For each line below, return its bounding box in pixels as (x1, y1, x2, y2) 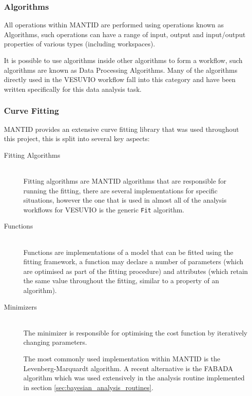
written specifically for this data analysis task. (4, 83, 142, 94)
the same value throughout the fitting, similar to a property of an (23, 275, 219, 286)
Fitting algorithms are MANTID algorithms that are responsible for (23, 175, 227, 186)
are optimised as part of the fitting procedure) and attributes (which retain (23, 266, 248, 276)
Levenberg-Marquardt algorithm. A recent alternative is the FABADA (23, 363, 233, 373)
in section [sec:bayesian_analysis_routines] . (23, 382, 154, 392)
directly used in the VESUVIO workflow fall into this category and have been (4, 74, 236, 84)
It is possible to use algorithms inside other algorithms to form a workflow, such (4, 55, 243, 65)
